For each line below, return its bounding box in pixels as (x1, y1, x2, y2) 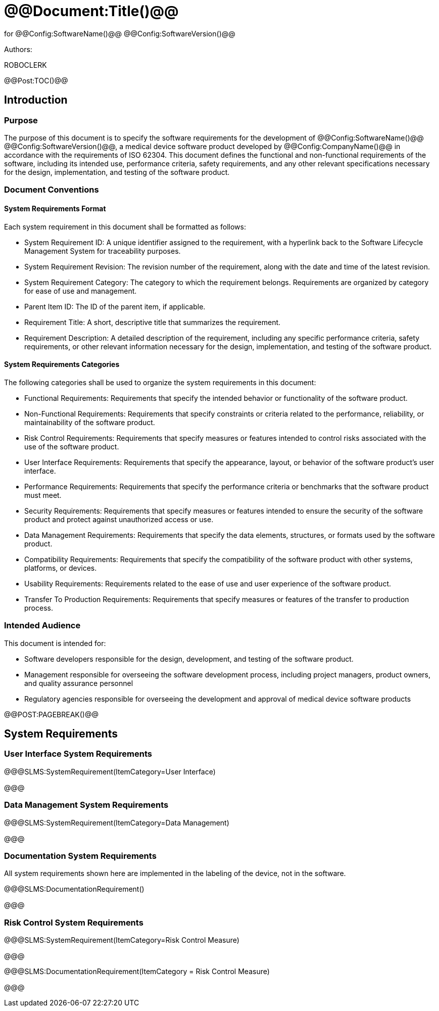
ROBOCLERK (4, 60, 47, 69)
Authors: (4, 44, 32, 54)
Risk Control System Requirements (4, 917, 143, 928)
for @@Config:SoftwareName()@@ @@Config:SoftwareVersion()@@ (4, 29, 235, 38)
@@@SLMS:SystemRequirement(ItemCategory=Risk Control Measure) (4, 936, 239, 944)
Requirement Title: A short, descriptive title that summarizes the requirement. (24, 317, 281, 327)
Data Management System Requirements (4, 800, 169, 810)
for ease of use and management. (24, 286, 137, 295)
